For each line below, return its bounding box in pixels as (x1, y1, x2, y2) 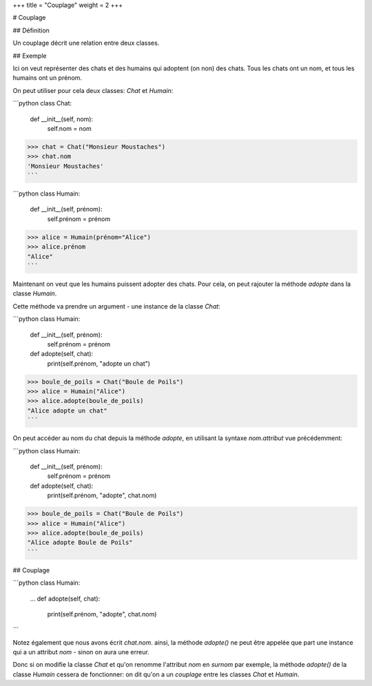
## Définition (12, 26, 50, 34)
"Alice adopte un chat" (27, 406, 108, 415)
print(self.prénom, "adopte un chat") (47, 359, 151, 368)
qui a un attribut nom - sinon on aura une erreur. (12, 648, 149, 656)
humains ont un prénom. (12, 74, 83, 82)
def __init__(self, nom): (30, 114, 93, 123)
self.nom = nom (47, 124, 92, 132)
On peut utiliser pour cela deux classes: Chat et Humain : (12, 86, 174, 94)
